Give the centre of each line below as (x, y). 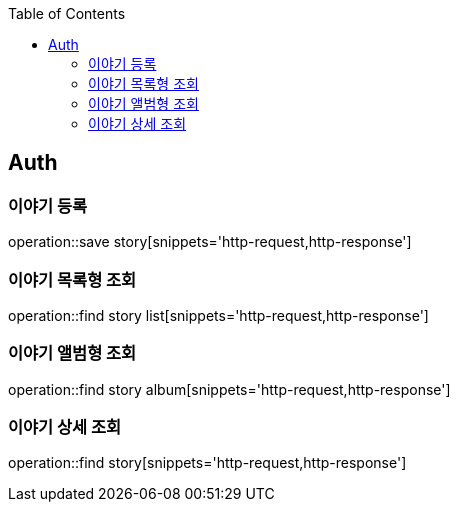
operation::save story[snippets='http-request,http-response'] (210, 242)
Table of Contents (67, 13)
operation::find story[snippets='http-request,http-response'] (207, 463)
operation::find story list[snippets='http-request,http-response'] (218, 315)
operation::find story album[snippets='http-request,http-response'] (229, 389)
